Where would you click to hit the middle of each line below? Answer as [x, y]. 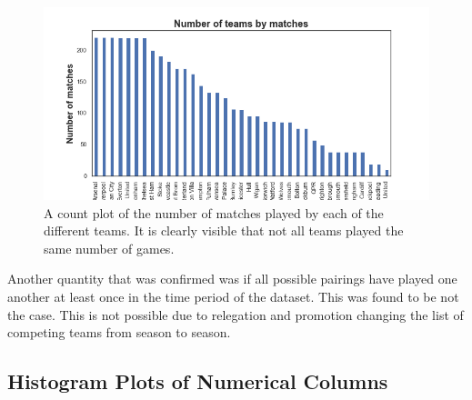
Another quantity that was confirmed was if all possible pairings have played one [232, 279]
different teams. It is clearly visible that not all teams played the [224, 230]
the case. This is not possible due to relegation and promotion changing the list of [236, 314]
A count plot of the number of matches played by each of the [214, 212]
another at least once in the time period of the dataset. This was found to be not [233, 296]
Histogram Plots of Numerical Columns [198, 381]
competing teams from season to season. [119, 332]
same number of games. [109, 248]
